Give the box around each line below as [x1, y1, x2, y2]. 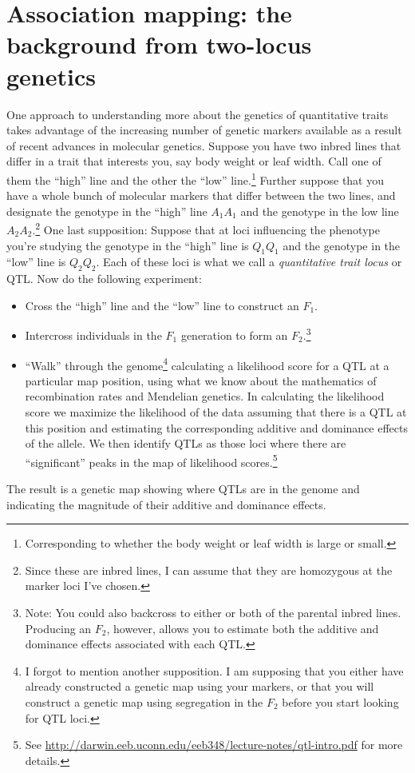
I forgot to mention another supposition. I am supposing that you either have [25, 662, 404, 679]
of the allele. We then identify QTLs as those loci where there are [25, 435, 346, 452]
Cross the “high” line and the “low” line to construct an [25, 297, 299, 313]
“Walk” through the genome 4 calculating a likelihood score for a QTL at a [25, 354, 389, 373]
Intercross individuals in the [25, 327, 162, 343]
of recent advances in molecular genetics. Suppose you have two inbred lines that [6, 137, 401, 153]
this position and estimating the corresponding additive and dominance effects [25, 419, 409, 436]
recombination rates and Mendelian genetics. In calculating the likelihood [25, 388, 385, 404]
